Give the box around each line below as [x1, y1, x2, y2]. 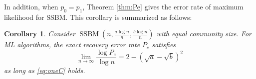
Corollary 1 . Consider [4, 28, 75, 39]
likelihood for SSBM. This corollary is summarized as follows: [4, 11, 192, 22]
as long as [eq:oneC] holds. [4, 65, 85, 76]
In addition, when [4, 1, 58, 11]
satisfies [152, 39, 176, 50]
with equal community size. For [156, 28, 252, 39]
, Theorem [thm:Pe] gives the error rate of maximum [82, 1, 244, 11]
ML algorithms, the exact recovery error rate [4, 39, 140, 50]
